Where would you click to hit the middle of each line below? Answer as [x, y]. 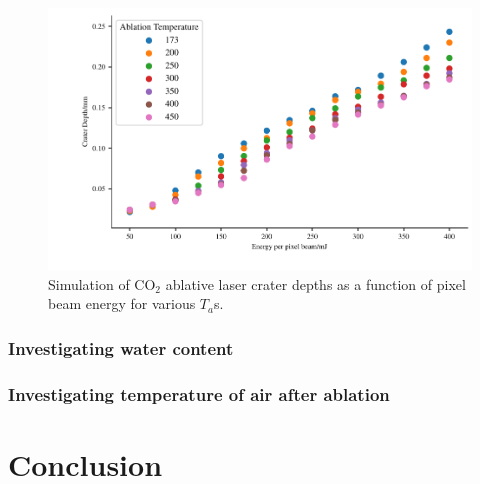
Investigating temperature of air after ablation [199, 393]
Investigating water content [121, 347]
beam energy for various [122, 303]
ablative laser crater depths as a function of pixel [315, 283]
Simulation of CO [102, 283]
